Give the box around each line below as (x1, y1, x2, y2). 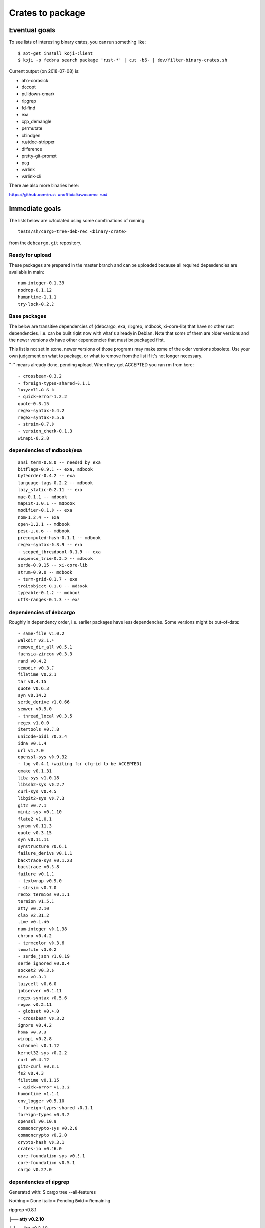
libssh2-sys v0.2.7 (18, 781, 65, 787)
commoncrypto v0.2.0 (18, 1132, 67, 1138)
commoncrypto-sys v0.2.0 (18, 1125, 78, 1131)
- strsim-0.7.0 (18, 421, 54, 427)
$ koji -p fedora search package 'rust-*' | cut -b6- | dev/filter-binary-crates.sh (18, 57, 228, 63)
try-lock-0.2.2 (18, 301, 54, 307)
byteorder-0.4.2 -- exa (18, 473, 75, 479)
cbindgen (21, 132, 41, 138)
